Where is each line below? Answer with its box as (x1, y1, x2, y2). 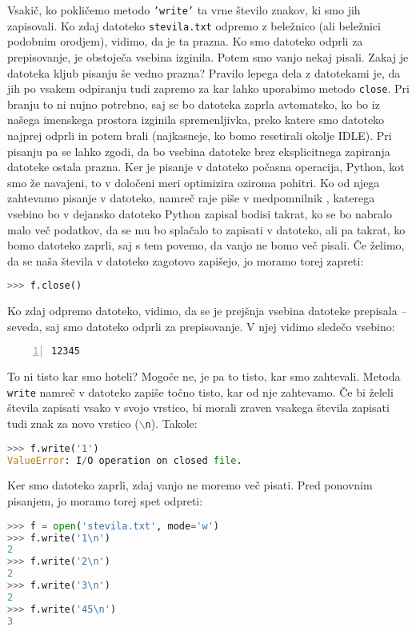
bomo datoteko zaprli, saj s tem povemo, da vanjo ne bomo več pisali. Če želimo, (7, 237, 405, 254)
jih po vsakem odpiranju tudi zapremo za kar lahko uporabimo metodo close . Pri (7, 80, 410, 97)
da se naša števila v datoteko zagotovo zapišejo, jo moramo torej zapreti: (7, 252, 364, 269)
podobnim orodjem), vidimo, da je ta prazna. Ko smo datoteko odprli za (7, 33, 363, 50)
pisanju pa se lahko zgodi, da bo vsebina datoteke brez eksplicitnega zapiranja (7, 142, 390, 159)
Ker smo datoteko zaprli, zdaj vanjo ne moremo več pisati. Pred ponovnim (7, 477, 373, 493)
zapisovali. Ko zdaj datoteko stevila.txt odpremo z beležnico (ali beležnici (7, 17, 381, 34)
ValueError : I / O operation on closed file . (7, 454, 242, 466)
